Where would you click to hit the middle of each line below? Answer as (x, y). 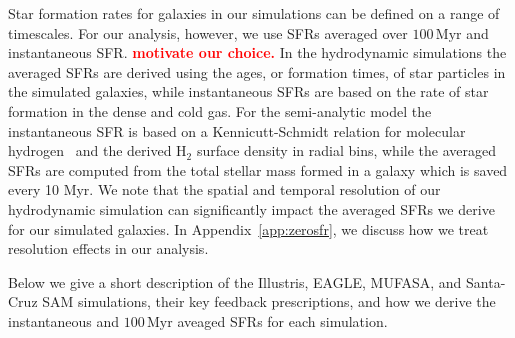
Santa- (486, 281)
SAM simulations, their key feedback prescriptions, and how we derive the (269, 301)
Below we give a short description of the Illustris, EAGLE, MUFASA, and (235, 281)
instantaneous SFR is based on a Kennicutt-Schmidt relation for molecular (237, 130)
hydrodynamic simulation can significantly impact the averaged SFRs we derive (251, 208)
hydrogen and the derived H (97, 150)
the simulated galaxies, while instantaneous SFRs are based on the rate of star (248, 91)
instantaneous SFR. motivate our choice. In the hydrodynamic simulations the (257, 52)
